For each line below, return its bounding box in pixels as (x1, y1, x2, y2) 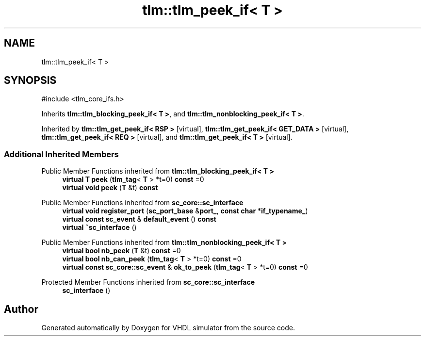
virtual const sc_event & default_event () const (62, 215, 216, 224)
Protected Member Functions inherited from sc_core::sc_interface (41, 278, 255, 287)
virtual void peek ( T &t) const (62, 183, 158, 192)
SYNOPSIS (4, 74, 57, 87)
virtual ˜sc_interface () (62, 223, 137, 232)
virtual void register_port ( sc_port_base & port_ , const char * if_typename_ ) (62, 207, 308, 215)
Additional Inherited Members (4, 149, 119, 159)
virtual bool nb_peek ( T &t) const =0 (62, 246, 181, 255)
